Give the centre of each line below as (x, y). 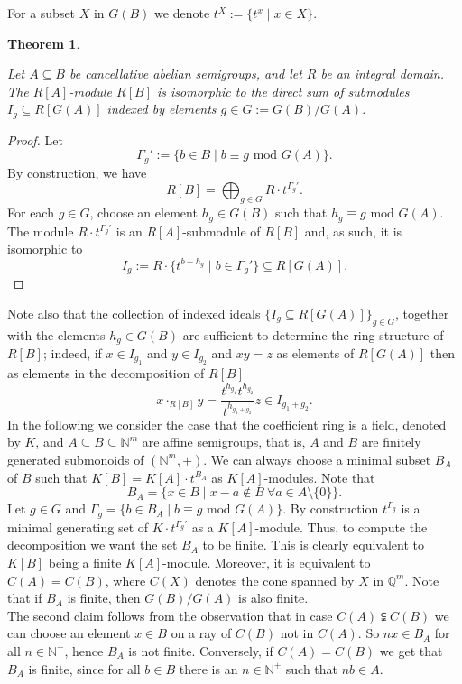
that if (25, 598)
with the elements (56, 334)
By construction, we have (77, 172)
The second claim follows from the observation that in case (170, 615)
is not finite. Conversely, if (201, 650)
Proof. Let (35, 139)
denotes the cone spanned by (275, 580)
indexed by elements (162, 109)
